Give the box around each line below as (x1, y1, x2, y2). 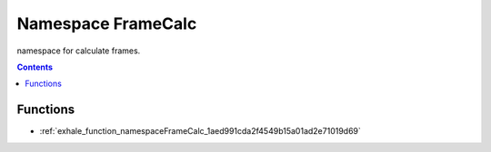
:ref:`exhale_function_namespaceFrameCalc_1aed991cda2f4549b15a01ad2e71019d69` (39, 126, 361, 137)
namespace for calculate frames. (16, 45, 141, 56)
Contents (16, 62, 54, 72)
